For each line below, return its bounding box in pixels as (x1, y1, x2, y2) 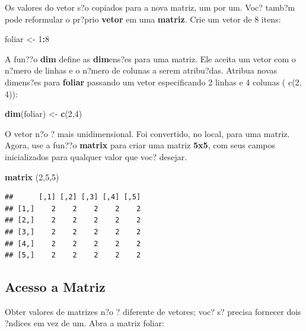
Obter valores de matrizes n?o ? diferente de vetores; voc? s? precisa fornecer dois (5, 305, 301, 317)
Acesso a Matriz (5, 278, 106, 296)
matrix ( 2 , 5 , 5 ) (5, 170, 59, 183)
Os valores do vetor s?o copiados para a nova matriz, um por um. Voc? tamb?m (5, 1, 295, 13)
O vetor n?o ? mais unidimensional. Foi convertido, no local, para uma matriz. (5, 127, 290, 139)
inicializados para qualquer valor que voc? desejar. (5, 150, 187, 163)
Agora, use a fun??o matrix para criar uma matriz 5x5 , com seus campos (5, 139, 276, 151)
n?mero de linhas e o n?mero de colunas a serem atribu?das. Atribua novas (5, 64, 278, 77)
